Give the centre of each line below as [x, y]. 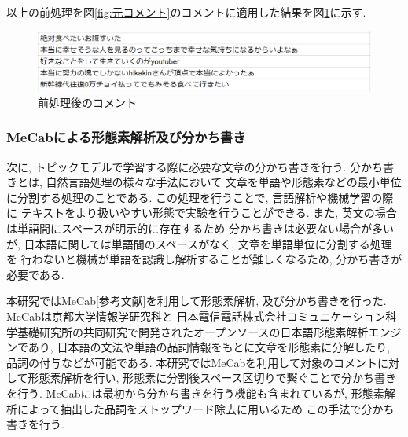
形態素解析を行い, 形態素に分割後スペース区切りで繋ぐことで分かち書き [212, 378]
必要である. [35, 274]
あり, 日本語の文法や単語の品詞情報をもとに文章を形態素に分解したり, [209, 347]
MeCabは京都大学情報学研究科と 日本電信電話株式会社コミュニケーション [196, 316]
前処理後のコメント [87, 102]
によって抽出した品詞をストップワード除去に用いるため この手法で [189, 408]
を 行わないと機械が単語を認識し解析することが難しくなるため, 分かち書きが [204, 259]
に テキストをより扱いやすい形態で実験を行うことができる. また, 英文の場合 [202, 213]
